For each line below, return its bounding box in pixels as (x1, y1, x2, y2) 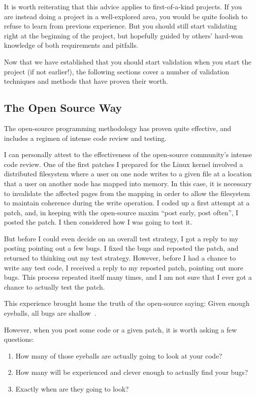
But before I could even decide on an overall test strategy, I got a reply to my (4, 233, 239, 243)
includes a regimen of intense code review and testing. (4, 132, 167, 143)
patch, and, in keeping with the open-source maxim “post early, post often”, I (4, 207, 238, 217)
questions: (4, 334, 34, 344)
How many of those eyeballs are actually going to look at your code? (15, 350, 223, 361)
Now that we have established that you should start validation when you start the (4, 56, 252, 66)
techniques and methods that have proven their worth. (4, 76, 168, 86)
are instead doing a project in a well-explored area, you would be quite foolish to (4, 11, 248, 21)
